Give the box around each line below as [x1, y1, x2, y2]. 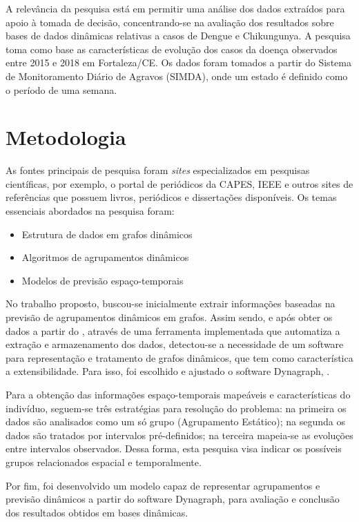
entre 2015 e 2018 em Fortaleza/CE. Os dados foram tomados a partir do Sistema [6, 55, 351, 70]
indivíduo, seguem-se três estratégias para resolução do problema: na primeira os [6, 400, 347, 415]
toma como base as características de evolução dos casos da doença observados [6, 41, 338, 56]
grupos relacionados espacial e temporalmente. [6, 454, 202, 469]
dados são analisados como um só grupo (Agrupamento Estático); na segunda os [6, 414, 346, 429]
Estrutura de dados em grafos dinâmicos [21, 226, 193, 241]
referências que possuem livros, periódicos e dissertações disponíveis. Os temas [6, 190, 337, 204]
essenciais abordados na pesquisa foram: [6, 204, 175, 218]
